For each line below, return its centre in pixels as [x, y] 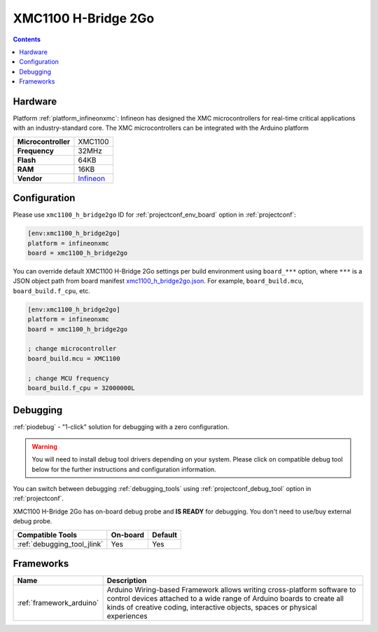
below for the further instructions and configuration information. [124, 469]
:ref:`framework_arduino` [58, 603]
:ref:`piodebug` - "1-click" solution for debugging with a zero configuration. [121, 427]
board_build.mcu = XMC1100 [74, 358]
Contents [27, 39]
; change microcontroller [72, 349]
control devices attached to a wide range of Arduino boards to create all [225, 598]
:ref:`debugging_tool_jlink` [60, 544]
